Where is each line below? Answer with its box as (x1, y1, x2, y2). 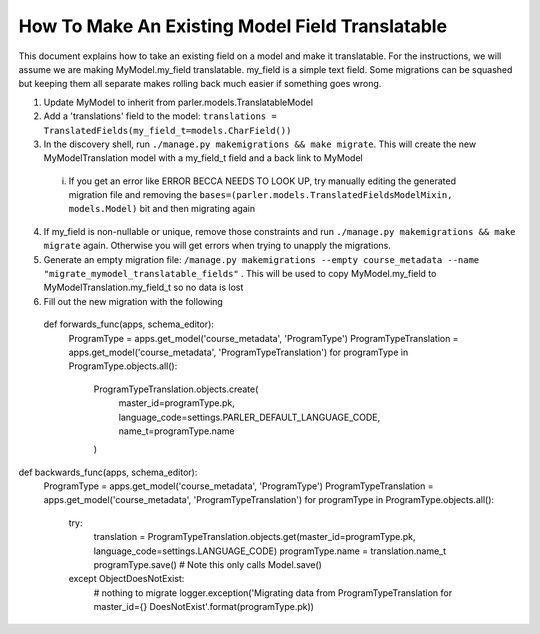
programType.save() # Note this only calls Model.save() (93, 559, 322, 571)
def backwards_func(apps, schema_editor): (18, 466, 198, 478)
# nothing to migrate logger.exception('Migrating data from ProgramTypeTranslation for (93, 586, 453, 599)
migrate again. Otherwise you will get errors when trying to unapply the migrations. (43, 240, 392, 252)
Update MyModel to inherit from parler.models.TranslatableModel (43, 96, 314, 108)
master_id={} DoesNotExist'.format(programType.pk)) (93, 601, 315, 613)
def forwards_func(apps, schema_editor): (43, 318, 215, 330)
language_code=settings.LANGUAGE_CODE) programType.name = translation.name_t (93, 545, 447, 557)
